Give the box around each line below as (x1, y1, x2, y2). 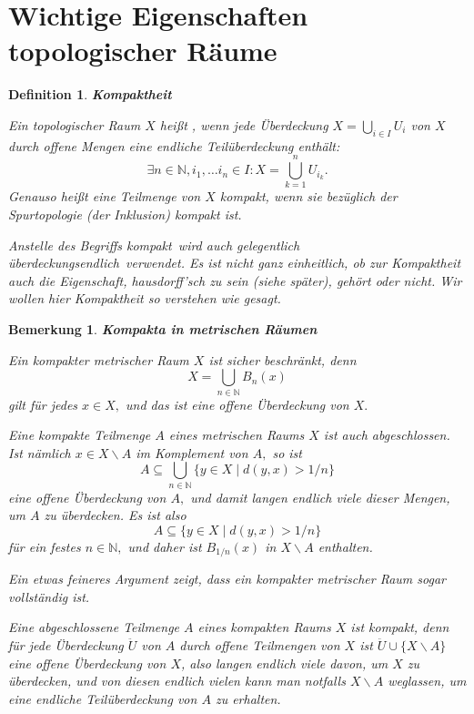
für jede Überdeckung (8, 636, 124, 655)
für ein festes (8, 536, 81, 556)
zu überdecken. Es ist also (44, 505, 187, 525)
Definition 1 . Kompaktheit (8, 85, 172, 104)
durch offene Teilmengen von (179, 636, 340, 655)
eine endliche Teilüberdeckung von (8, 688, 197, 708)
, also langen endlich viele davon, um (180, 653, 388, 672)
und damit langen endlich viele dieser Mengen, (190, 487, 450, 506)
